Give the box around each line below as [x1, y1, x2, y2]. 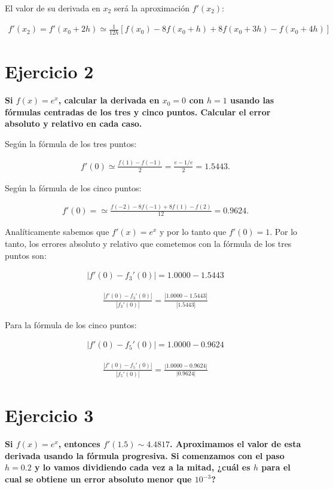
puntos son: [5, 249, 47, 261]
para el [261, 461, 291, 473]
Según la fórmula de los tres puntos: [5, 137, 137, 149]
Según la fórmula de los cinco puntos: [5, 181, 142, 194]
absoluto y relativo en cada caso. [5, 117, 142, 130]
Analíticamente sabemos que [5, 225, 109, 238]
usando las [230, 94, 274, 106]
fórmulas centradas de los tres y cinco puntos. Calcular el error [5, 105, 271, 118]
